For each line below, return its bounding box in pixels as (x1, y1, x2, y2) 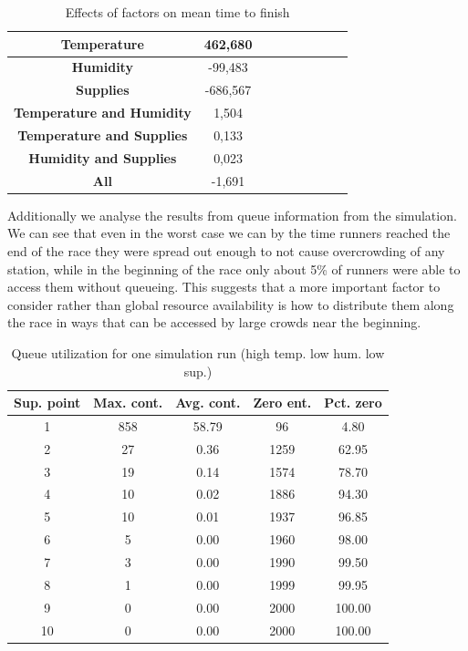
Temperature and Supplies (17, 125, 188, 144)
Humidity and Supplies (28, 148, 177, 167)
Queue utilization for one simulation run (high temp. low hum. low (11, 343, 385, 362)
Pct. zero (324, 393, 382, 412)
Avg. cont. (175, 393, 241, 412)
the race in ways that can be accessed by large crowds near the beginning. (7, 313, 421, 332)
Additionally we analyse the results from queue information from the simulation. (7, 205, 457, 224)
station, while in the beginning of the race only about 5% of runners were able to (7, 259, 461, 278)
